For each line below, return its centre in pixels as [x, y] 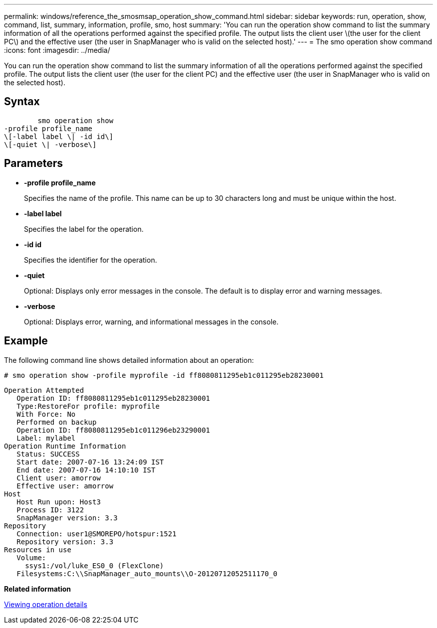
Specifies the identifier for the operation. [91, 260]
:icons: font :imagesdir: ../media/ [57, 50]
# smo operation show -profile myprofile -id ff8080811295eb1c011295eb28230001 [164, 375]
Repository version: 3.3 [65, 542]
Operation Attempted [44, 390]
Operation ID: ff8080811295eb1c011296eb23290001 [113, 430]
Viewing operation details [46, 604]
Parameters [33, 163]
